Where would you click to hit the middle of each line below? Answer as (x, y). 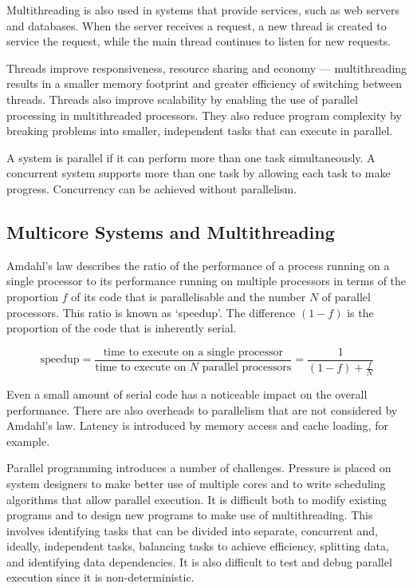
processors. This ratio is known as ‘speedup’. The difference (151, 312)
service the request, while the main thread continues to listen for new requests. (199, 41)
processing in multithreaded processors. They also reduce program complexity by (204, 115)
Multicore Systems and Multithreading (171, 231)
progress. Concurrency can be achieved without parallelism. (152, 188)
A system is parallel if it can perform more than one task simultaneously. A (191, 157)
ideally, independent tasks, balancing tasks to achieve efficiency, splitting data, (198, 546)
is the (360, 312)
